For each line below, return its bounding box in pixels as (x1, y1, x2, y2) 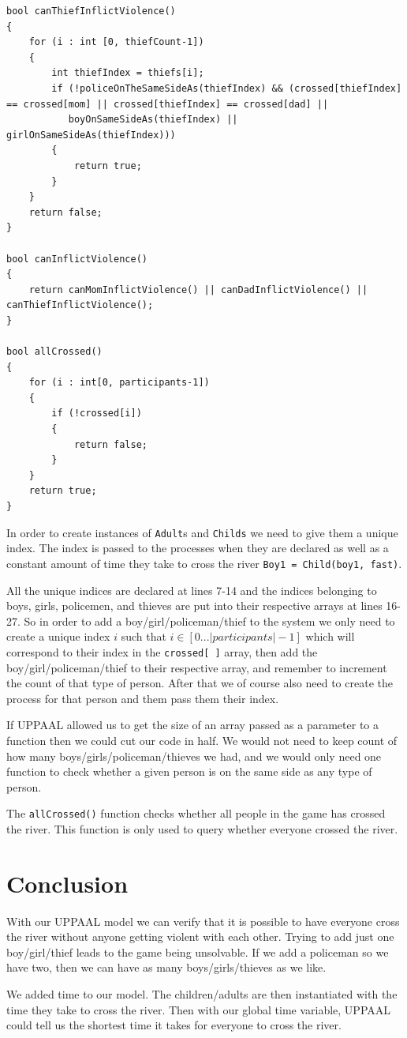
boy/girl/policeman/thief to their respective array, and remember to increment (6, 659, 387, 675)
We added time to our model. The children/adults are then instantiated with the (6, 986, 398, 1002)
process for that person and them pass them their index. (6, 690, 279, 706)
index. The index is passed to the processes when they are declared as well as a (6, 540, 389, 556)
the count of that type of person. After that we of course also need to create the (6, 675, 393, 691)
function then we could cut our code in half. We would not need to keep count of (6, 731, 398, 748)
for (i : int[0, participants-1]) (28, 377, 210, 389)
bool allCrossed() (6, 346, 103, 358)
